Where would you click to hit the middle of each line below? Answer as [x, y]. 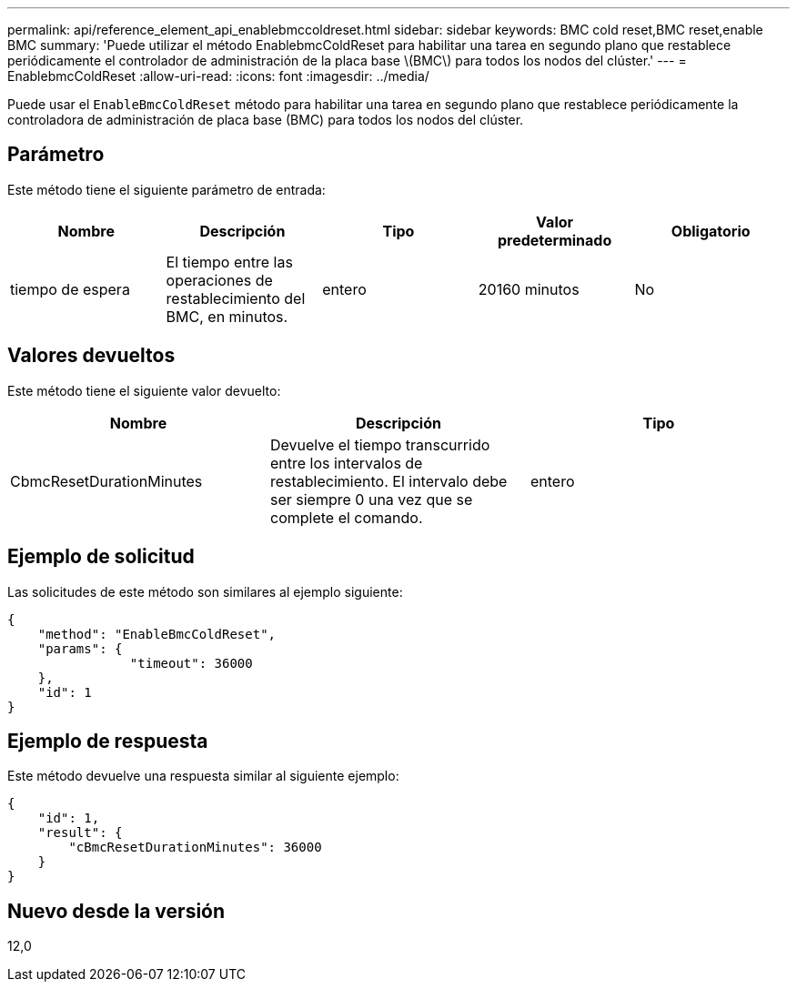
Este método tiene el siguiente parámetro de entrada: [166, 189]
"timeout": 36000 [191, 663]
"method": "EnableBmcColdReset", [157, 634]
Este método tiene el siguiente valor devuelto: [144, 390]
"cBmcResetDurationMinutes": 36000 [195, 848]
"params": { [80, 648]
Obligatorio [711, 231]
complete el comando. [346, 517]
